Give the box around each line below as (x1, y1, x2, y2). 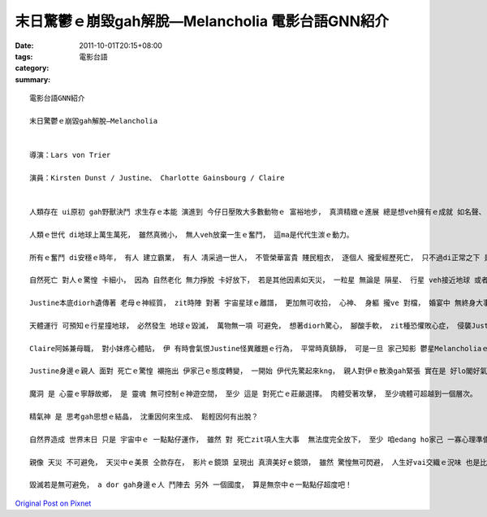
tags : (15, 51, 33, 61)
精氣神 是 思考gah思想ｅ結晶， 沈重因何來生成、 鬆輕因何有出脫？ (29, 412, 259, 422)
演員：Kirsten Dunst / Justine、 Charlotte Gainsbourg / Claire (29, 173, 285, 182)
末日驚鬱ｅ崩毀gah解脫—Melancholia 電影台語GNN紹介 (15, 12, 390, 30)
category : (15, 63, 50, 73)
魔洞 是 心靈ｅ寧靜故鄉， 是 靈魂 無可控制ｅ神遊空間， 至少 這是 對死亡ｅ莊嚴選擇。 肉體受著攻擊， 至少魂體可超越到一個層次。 (29, 389, 478, 398)
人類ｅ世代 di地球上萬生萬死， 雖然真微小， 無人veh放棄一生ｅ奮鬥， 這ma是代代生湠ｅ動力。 (29, 230, 354, 239)
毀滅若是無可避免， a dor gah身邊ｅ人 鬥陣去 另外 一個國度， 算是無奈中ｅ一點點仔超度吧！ (29, 480, 352, 489)
